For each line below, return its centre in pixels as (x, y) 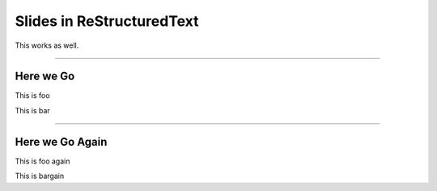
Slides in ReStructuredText (107, 21)
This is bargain (40, 176)
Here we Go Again (61, 142)
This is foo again (42, 161)
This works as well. (47, 45)
